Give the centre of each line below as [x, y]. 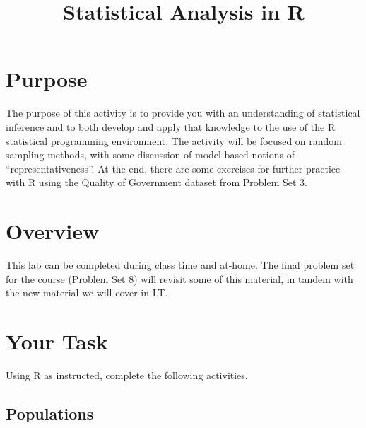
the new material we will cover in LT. [87, 293]
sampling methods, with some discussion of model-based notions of [150, 155]
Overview [53, 231]
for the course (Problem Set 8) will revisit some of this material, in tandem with [179, 278]
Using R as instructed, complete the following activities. [127, 375]
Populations [50, 413]
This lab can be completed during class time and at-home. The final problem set [180, 265]
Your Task [57, 341]
